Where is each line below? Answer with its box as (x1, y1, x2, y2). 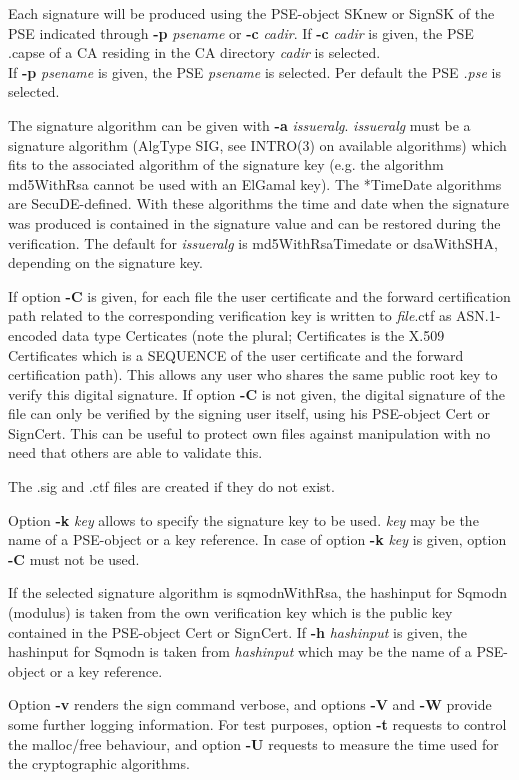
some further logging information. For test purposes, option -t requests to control (8, 714, 507, 734)
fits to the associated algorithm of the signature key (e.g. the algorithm (8, 154, 444, 175)
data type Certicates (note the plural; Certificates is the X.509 (62, 324, 445, 345)
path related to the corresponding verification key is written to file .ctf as (8, 305, 452, 326)
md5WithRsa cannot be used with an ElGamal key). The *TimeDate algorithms (8, 173, 502, 194)
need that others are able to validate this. (8, 442, 263, 463)
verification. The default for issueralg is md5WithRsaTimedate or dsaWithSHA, (8, 232, 498, 253)
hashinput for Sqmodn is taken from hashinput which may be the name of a (8, 641, 472, 662)
